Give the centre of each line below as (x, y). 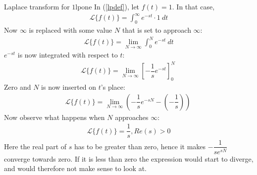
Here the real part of (35, 146)
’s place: (113, 87)
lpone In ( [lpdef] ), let (107, 6)
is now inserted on (69, 87)
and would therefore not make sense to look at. (75, 168)
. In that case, (193, 6)
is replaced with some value (71, 29)
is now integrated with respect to (68, 55)
